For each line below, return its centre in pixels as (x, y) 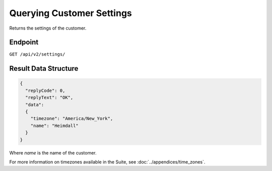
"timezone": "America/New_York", (72, 119)
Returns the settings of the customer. (48, 28)
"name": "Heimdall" (55, 126)
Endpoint (24, 42)
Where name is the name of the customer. (53, 152)
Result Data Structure (44, 68)
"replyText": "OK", (49, 98)
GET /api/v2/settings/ (37, 54)
